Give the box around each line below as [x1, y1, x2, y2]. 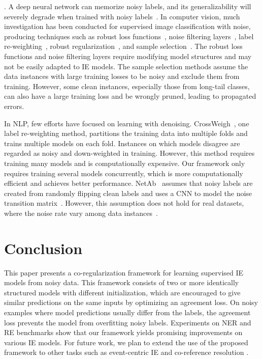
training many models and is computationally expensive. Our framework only [4, 157, 245, 168]
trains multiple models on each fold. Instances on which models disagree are [4, 137, 240, 148]
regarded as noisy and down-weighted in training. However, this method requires [4, 148, 255, 158]
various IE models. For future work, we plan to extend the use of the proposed [4, 337, 248, 347]
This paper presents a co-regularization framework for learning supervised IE [4, 267, 244, 278]
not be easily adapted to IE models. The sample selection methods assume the [4, 61, 248, 71]
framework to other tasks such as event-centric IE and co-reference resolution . [4, 347, 249, 357]
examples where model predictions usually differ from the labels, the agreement [4, 307, 251, 317]
